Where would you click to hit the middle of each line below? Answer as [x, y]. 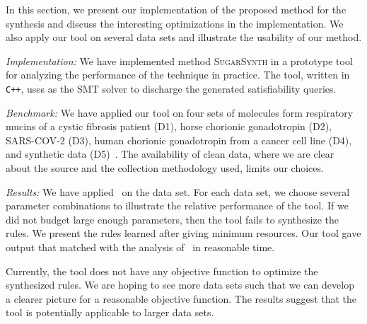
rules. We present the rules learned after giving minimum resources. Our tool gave [183, 233]
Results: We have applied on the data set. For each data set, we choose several [178, 191]
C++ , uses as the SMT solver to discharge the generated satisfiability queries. [171, 88]
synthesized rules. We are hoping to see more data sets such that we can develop [180, 285]
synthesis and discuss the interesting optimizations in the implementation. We [175, 23]
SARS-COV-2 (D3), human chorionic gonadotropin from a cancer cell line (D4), [179, 140]
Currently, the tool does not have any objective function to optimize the [162, 271]
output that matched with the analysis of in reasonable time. [140, 247]
